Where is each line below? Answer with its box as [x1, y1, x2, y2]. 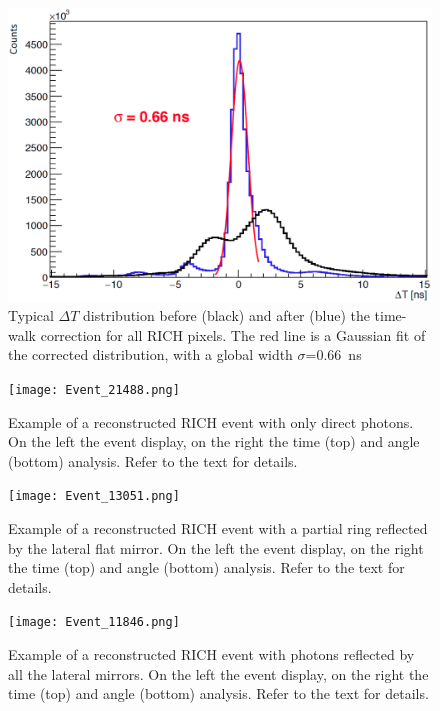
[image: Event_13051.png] [8, 489, 180, 504]
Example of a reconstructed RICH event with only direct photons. [8, 411, 414, 432]
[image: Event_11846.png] [8, 615, 180, 630]
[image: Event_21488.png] [8, 382, 180, 397]
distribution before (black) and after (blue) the [83, 305, 370, 326]
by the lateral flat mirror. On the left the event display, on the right [8, 537, 424, 558]
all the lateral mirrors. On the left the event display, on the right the [8, 663, 429, 684]
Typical [8, 305, 54, 326]
